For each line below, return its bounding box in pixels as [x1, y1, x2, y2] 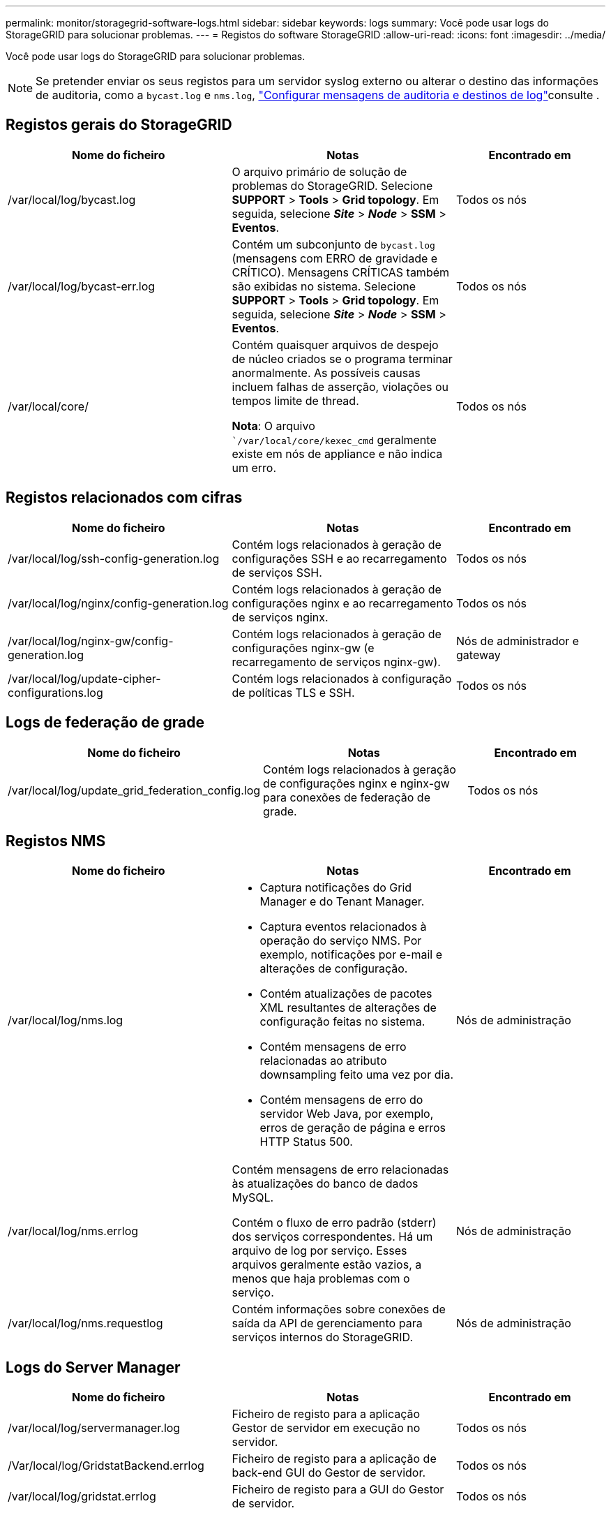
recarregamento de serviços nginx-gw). [232, 654, 441, 669]
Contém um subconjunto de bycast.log [232, 237, 435, 251]
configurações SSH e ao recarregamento [232, 551, 447, 566]
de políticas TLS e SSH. [232, 685, 355, 700]
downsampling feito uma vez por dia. [259, 1068, 453, 1082]
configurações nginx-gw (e [232, 640, 375, 655]
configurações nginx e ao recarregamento [232, 596, 453, 610]
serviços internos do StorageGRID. [232, 1330, 414, 1345]
